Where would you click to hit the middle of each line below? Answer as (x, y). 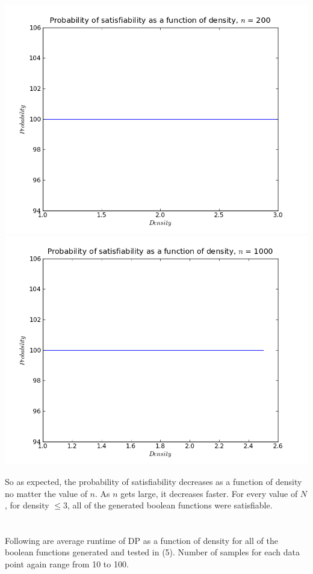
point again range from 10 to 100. (67, 564)
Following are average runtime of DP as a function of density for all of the (141, 540)
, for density (27, 505)
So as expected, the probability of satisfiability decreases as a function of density (153, 481)
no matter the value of (46, 493)
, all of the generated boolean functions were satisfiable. (170, 505)
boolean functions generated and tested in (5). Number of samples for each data (153, 552)
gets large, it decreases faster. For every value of (209, 493)
